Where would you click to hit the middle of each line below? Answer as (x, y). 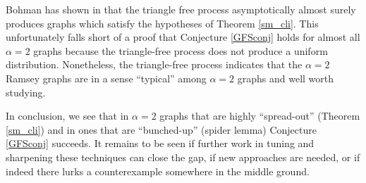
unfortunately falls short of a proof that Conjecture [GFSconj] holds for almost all (183, 37)
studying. (26, 92)
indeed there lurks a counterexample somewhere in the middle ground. (158, 171)
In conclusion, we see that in (67, 116)
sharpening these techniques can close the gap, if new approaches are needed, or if (183, 157)
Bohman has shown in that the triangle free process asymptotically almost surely (181, 9)
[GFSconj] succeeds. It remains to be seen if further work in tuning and (160, 143)
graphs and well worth (286, 78)
